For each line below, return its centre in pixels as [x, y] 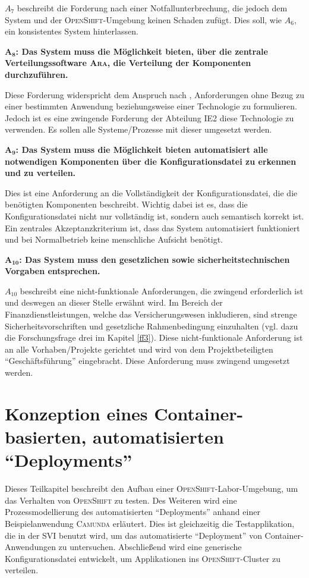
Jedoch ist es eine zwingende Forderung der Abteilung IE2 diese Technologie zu [149, 117]
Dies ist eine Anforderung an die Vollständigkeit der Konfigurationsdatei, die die [151, 192]
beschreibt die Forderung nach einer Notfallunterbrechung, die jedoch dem [152, 8]
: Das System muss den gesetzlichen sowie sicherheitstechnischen [154, 259]
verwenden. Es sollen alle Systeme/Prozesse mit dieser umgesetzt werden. [138, 129]
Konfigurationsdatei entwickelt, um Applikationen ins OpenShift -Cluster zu [143, 558]
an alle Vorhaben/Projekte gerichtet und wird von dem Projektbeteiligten [139, 349]
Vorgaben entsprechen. [53, 271]
